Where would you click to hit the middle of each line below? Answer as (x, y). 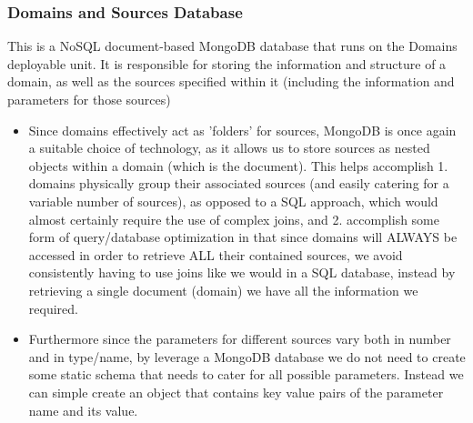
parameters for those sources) (89, 99)
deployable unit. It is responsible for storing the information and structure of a (227, 63)
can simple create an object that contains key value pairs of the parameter (236, 392)
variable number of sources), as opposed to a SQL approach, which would (233, 201)
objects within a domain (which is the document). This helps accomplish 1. (238, 165)
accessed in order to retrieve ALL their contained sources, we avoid (216, 254)
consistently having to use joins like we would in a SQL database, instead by (242, 272)
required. (53, 308)
